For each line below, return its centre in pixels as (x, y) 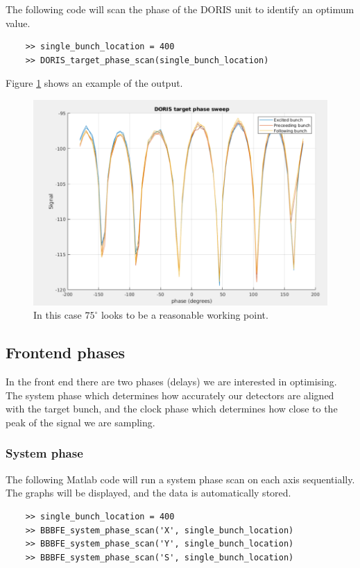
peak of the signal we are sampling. (80, 422)
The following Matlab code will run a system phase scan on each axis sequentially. (180, 479)
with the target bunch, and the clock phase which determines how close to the (172, 409)
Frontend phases (66, 352)
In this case (58, 315)
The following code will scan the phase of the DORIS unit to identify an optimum (180, 9)
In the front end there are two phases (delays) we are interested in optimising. (171, 382)
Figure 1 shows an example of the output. (94, 83)
